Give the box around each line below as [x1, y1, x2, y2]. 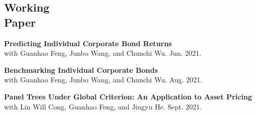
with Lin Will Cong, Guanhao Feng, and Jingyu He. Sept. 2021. [4, 101, 202, 111]
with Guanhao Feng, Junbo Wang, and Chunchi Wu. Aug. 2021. [4, 74, 202, 85]
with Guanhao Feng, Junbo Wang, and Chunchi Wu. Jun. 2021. [4, 48, 201, 58]
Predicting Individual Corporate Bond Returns [4, 38, 172, 48]
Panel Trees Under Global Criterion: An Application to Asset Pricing [4, 91, 252, 101]
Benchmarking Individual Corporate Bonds [4, 64, 158, 75]
